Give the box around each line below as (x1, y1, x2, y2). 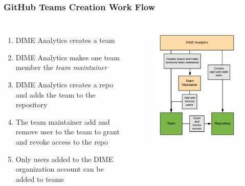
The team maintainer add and (15, 116, 110, 127)
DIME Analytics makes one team (15, 52, 120, 62)
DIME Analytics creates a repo (15, 79, 114, 89)
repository (15, 99, 48, 110)
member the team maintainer (15, 62, 107, 73)
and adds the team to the (15, 89, 96, 100)
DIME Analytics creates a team (15, 35, 115, 45)
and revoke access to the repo (15, 136, 108, 147)
